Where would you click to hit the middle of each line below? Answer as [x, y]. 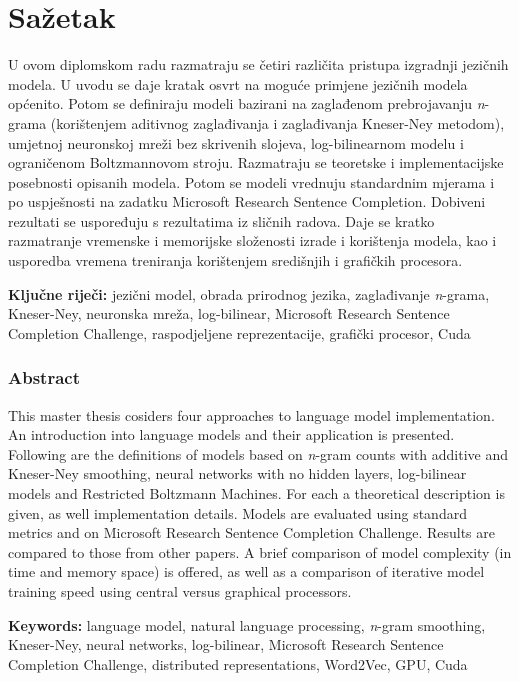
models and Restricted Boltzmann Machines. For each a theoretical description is [256, 493]
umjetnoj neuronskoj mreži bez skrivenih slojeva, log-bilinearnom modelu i [236, 142]
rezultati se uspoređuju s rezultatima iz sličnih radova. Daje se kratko [221, 220]
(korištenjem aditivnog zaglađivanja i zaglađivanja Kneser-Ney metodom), [277, 122]
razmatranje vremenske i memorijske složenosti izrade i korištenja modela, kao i [252, 240]
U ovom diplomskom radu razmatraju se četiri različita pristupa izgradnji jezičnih [258, 64]
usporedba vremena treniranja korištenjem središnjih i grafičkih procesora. [235, 260]
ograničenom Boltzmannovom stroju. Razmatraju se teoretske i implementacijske [256, 162]
